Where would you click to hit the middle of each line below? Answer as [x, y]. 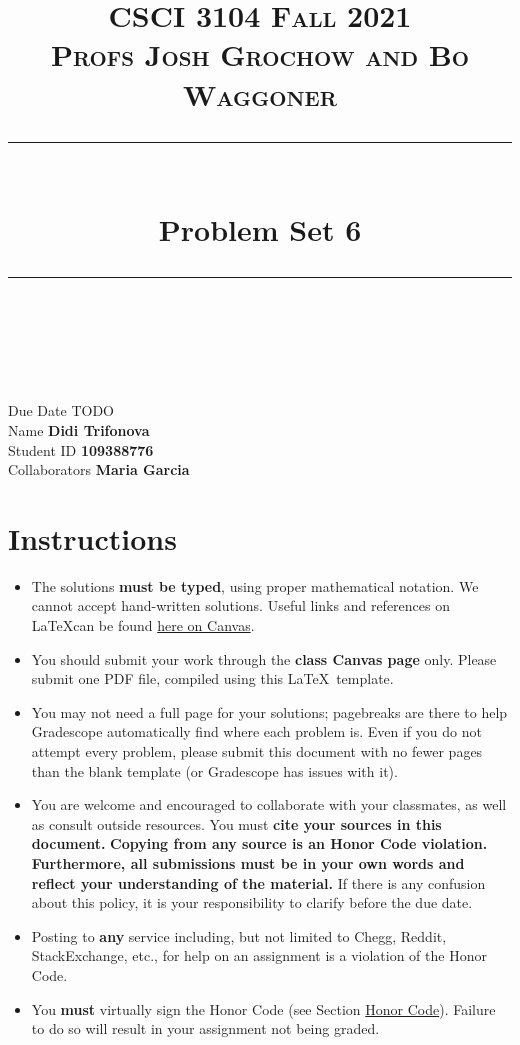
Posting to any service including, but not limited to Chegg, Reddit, [239, 935]
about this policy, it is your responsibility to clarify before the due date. [252, 902]
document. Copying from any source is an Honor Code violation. [259, 843]
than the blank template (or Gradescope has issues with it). [214, 770]
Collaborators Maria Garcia [99, 469]
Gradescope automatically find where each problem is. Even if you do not [256, 731]
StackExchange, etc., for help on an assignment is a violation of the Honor [259, 955]
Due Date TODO [61, 410]
